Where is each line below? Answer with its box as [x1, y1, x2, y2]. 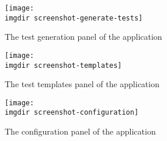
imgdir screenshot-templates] [5, 61, 122, 70]
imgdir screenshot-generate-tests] [5, 13, 143, 22]
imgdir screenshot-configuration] [5, 108, 139, 117]
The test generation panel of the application [5, 30, 162, 43]
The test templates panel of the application [5, 78, 159, 90]
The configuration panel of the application [5, 125, 156, 137]
